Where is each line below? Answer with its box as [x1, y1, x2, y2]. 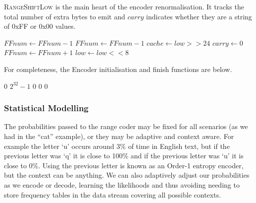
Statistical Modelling [4, 102, 89, 114]
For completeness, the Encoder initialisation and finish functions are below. [4, 64, 232, 74]
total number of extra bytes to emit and [4, 11, 125, 21]
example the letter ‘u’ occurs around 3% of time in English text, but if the [4, 140, 230, 151]
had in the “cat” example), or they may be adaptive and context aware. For [4, 131, 234, 141]
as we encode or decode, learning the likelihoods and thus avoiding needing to [4, 179, 240, 190]
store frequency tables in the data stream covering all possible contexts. [4, 189, 221, 200]
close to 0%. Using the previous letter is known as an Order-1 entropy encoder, [4, 160, 244, 170]
